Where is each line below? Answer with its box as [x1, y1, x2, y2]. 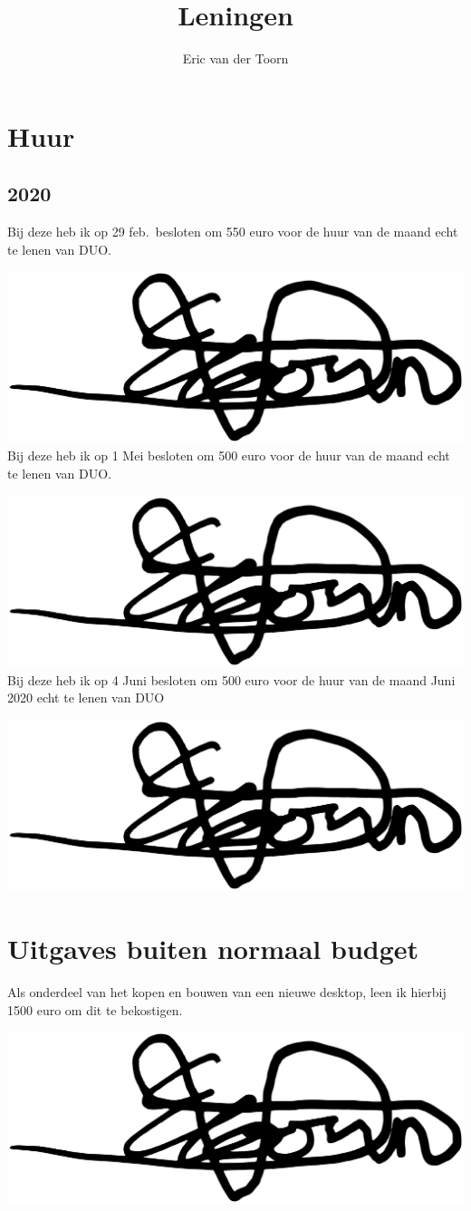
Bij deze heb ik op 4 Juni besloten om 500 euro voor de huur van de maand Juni [7, 670, 456, 689]
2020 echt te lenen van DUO [7, 688, 165, 707]
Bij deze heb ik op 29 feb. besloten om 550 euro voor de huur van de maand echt [7, 222, 458, 241]
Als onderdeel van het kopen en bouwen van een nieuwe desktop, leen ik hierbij [7, 983, 447, 1002]
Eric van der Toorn [182, 49, 289, 68]
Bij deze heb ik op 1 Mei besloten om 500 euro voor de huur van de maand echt [7, 446, 450, 465]
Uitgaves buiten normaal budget [7, 930, 419, 967]
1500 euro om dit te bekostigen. [7, 1000, 183, 1019]
